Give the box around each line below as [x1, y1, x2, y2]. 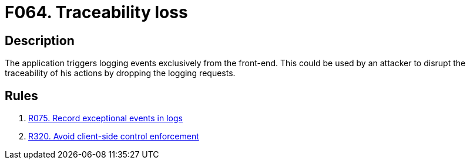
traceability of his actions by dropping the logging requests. [5, 68, 236, 78]
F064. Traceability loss [5, 2, 188, 22]
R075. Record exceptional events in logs [28, 113, 183, 124]
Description [5, 33, 75, 48]
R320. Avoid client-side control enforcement [28, 131, 199, 142]
